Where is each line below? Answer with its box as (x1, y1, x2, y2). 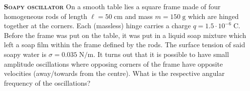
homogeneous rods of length (4, 11, 87, 21)
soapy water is (4, 49, 46, 59)
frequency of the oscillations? (4, 77, 91, 88)
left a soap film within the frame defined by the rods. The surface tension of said (4, 39, 246, 50)
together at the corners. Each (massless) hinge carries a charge (4, 20, 191, 31)
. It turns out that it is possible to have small (93, 49, 229, 59)
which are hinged (187, 11, 239, 21)
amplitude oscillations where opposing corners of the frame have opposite (4, 58, 223, 69)
